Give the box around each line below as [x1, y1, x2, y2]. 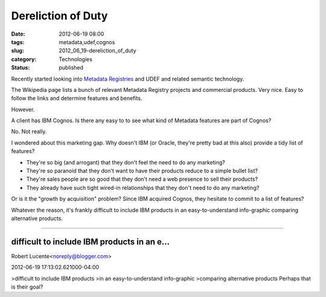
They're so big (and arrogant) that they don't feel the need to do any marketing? [26, 158, 226, 166]
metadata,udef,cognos [59, 38, 115, 45]
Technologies [59, 55, 93, 63]
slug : [11, 47, 24, 54]
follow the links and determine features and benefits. [11, 94, 142, 102]
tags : [11, 38, 25, 45]
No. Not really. [11, 128, 47, 135]
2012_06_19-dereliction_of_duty [59, 47, 136, 54]
